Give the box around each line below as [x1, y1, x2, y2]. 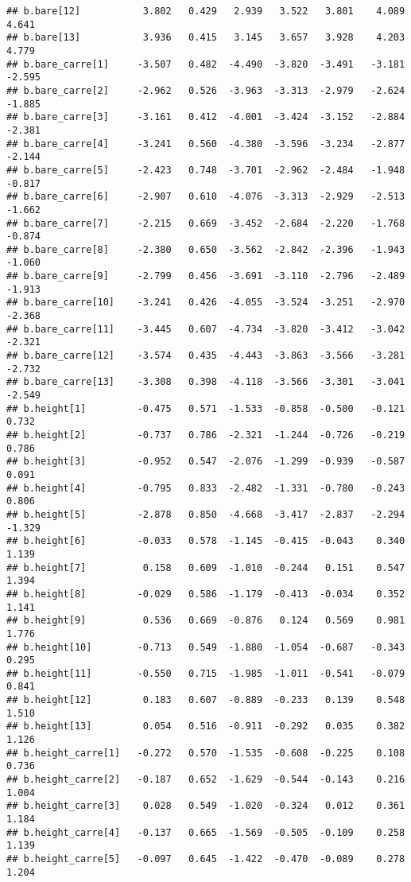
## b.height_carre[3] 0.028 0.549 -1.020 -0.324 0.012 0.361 [6, 800, 405, 812]
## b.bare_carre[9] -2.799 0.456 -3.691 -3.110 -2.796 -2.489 [6, 270, 405, 282]
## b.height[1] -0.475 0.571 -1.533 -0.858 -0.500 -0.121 [6, 402, 405, 414]
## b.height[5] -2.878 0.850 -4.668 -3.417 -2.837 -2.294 [6, 508, 405, 520]
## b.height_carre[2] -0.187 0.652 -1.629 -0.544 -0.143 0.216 [6, 774, 405, 786]
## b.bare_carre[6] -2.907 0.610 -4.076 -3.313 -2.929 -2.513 [6, 191, 405, 203]
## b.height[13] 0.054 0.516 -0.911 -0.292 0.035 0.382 [6, 721, 405, 732]
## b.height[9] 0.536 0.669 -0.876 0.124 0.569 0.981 [6, 615, 405, 627]
